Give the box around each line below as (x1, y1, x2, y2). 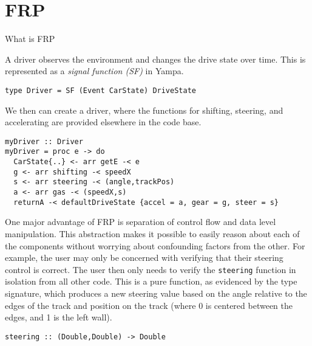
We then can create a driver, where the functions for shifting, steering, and (5, 103, 283, 116)
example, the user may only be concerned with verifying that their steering (5, 251, 283, 264)
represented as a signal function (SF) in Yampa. (5, 64, 184, 77)
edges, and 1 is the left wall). (5, 311, 112, 324)
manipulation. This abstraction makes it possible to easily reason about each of (5, 227, 300, 240)
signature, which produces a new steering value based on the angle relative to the (5, 286, 307, 299)
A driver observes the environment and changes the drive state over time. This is (5, 52, 306, 65)
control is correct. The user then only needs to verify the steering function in (5, 263, 296, 275)
